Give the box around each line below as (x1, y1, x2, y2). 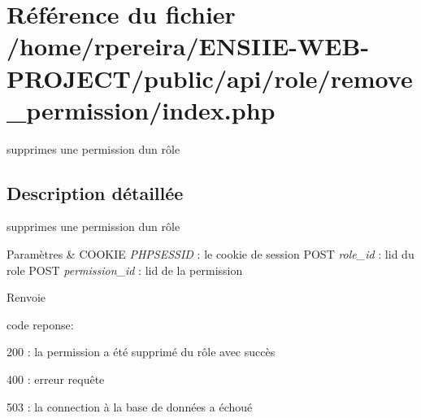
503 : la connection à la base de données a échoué (7, 398, 253, 415)
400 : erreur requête (7, 371, 105, 388)
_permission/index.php (7, 93, 276, 126)
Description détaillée (7, 180, 184, 205)
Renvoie (7, 289, 46, 306)
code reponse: (7, 316, 74, 333)
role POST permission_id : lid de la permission (7, 261, 243, 278)
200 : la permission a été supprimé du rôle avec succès (7, 343, 276, 360)
